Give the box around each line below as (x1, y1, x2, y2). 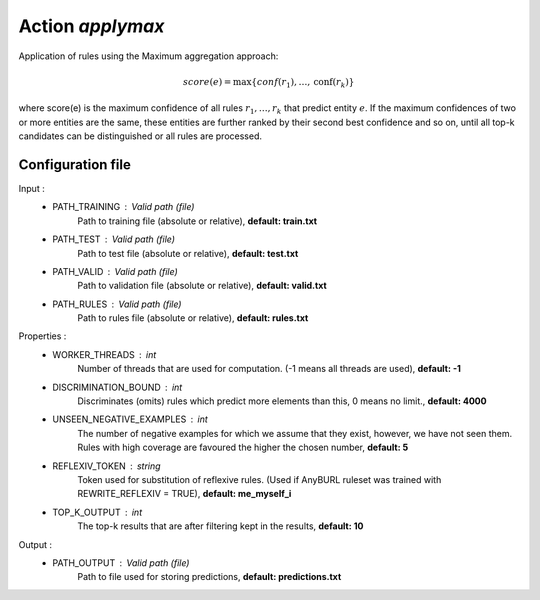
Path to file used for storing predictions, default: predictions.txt (77, 571, 342, 583)
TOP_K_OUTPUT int (52, 506, 143, 518)
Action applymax (18, 15, 165, 37)
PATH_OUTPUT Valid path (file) (52, 556, 190, 569)
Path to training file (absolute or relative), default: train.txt (77, 215, 318, 227)
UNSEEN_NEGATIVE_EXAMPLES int (52, 413, 209, 425)
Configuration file (18, 156, 132, 173)
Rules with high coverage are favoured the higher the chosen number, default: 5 (77, 441, 409, 454)
